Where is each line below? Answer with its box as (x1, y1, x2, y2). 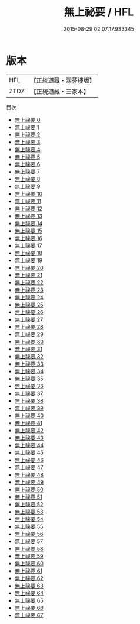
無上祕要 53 (14, 508, 44, 515)
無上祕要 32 (14, 353, 44, 360)
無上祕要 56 (14, 530, 44, 537)
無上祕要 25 (14, 301, 44, 308)
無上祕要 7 (14, 168, 40, 175)
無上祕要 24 (14, 293, 44, 300)
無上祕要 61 (14, 567, 43, 574)
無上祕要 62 (14, 574, 44, 581)
